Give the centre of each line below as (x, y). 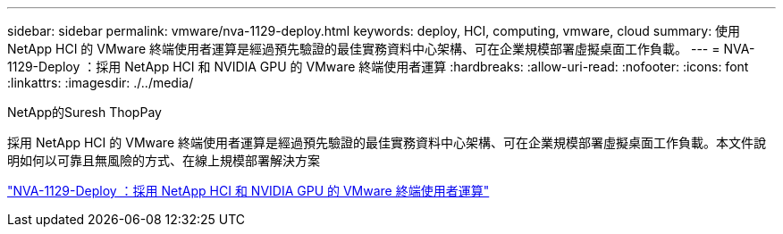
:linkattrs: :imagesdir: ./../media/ (101, 83)
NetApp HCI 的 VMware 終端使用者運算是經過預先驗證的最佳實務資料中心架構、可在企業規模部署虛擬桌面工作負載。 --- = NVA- (381, 49)
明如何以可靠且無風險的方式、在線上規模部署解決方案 (164, 160)
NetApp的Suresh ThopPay (84, 112)
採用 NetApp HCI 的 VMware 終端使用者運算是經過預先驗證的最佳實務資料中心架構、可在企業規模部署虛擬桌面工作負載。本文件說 (387, 142)
